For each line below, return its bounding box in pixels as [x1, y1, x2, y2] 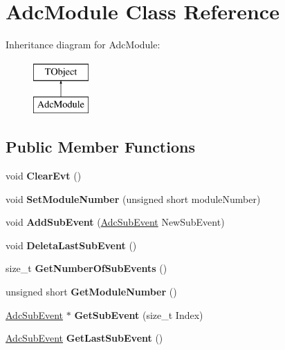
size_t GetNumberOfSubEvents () [6, 261, 167, 275]
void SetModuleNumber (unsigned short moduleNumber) [6, 191, 261, 206]
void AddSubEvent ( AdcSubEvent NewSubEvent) [6, 215, 225, 229]
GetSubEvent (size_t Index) [74, 307, 203, 322]
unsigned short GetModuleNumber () [6, 284, 177, 299]
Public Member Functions [6, 136, 195, 157]
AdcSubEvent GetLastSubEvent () [6, 331, 163, 345]
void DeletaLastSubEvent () [6, 237, 137, 252]
